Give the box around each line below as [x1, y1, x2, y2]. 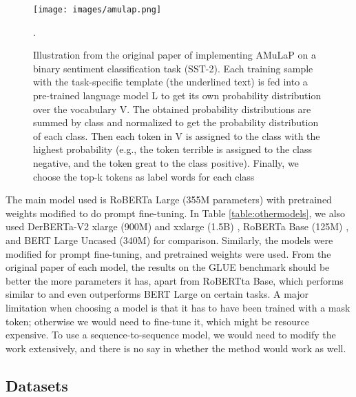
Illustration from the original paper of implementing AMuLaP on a [33, 48, 316, 62]
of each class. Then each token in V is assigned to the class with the [33, 128, 320, 143]
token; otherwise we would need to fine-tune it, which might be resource [6, 314, 309, 328]
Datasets [6, 374, 68, 396]
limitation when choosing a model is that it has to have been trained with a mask [6, 300, 350, 314]
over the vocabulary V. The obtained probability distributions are [33, 101, 311, 116]
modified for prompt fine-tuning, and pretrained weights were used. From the [6, 246, 331, 261]
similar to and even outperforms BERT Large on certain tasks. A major [6, 287, 308, 301]
